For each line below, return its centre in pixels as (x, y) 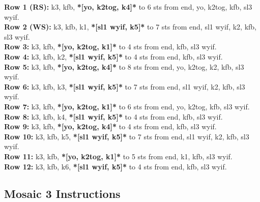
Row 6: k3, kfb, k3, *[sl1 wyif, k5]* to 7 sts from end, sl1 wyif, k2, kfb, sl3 (125, 86)
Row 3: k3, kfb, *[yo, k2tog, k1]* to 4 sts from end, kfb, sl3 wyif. (110, 47)
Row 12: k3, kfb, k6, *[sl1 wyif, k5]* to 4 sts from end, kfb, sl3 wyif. (115, 166)
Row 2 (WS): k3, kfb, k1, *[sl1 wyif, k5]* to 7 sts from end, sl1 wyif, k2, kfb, (131, 27)
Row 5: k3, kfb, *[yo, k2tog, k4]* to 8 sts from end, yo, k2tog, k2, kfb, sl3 (124, 66)
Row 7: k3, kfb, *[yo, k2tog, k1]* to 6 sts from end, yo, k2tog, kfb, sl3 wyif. (127, 106)
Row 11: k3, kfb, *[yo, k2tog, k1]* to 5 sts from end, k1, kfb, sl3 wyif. (118, 156)
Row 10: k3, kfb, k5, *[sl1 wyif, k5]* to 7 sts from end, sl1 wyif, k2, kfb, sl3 (127, 136)
